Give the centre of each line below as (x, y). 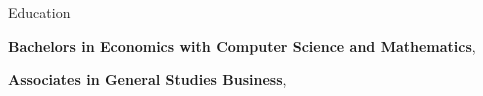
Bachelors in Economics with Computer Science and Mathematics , (242, 45)
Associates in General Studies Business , (147, 79)
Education (39, 12)
